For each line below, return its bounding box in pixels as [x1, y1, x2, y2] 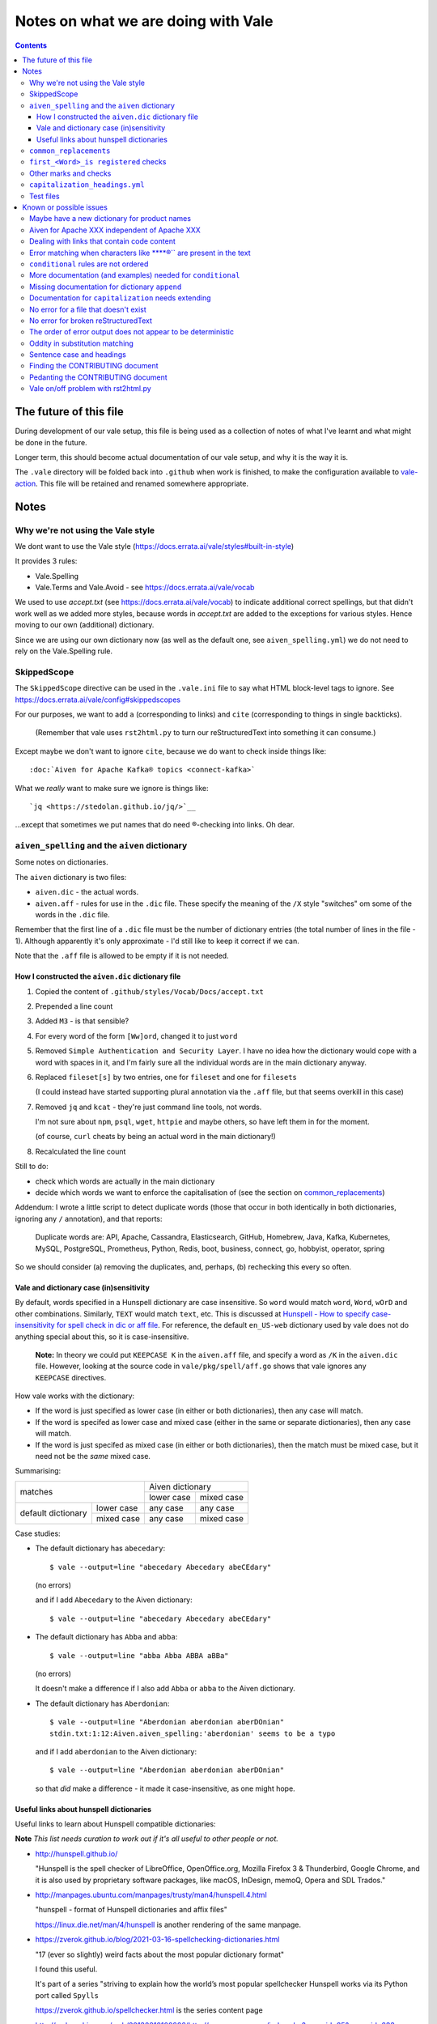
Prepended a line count [35, 1001, 113, 1011]
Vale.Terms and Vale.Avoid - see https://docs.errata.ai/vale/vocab [35, 583, 255, 593]
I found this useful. [35, 1964, 98, 1974]
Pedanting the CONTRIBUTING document [29, 372, 168, 382]
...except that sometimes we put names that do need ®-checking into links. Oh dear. [15, 820, 295, 830]
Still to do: [15, 1162, 49, 1171]
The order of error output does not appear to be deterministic [29, 327, 235, 337]
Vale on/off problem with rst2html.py [29, 384, 151, 393]
